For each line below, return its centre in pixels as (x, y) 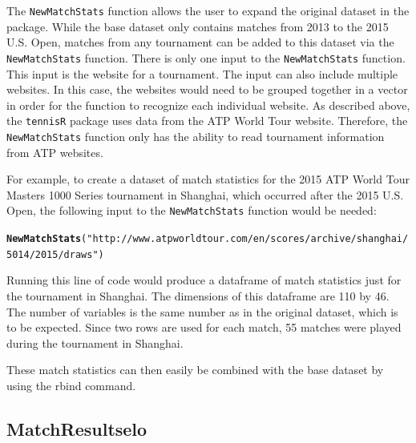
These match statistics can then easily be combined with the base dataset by (195, 370)
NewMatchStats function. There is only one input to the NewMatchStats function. (206, 57)
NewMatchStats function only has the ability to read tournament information (196, 136)
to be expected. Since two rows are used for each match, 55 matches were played (204, 327)
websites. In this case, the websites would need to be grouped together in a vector (207, 89)
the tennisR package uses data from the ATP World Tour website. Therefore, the (207, 121)
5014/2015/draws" (53, 254)
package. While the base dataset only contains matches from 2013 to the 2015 (198, 26)
